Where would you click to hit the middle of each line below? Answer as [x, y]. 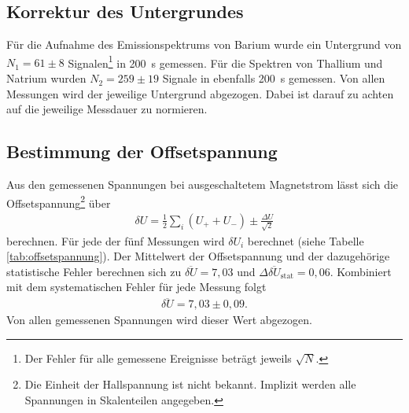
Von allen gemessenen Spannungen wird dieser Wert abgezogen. [159, 320]
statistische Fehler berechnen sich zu [94, 271]
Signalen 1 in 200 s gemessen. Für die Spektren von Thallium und [225, 61]
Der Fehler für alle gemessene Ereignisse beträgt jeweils [158, 358]
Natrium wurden [46, 78]
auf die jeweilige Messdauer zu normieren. [107, 109]
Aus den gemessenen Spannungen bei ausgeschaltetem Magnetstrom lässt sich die [203, 184]
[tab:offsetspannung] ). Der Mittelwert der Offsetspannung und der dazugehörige [198, 256]
